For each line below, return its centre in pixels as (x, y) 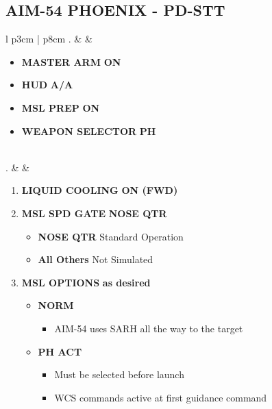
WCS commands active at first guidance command (161, 397)
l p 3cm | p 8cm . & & (49, 39)
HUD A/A (47, 85)
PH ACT (60, 351)
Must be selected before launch (119, 374)
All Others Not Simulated (96, 259)
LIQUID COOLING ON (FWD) (100, 190)
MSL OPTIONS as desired (86, 282)
